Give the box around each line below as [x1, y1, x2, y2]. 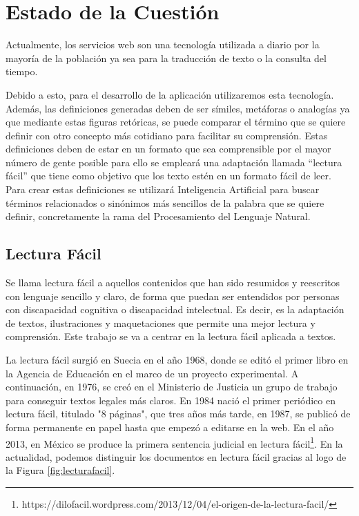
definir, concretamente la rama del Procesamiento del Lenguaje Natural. [6, 209, 311, 224]
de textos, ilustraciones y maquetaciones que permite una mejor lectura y [6, 315, 316, 330]
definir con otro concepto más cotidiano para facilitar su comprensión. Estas [6, 128, 328, 142]
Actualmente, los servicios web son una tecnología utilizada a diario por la [6, 37, 320, 52]
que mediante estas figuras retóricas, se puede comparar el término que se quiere [6, 115, 346, 129]
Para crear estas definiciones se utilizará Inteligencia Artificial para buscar [6, 182, 320, 197]
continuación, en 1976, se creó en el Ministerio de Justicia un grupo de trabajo [6, 379, 338, 394]
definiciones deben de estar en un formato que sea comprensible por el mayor [6, 141, 331, 156]
